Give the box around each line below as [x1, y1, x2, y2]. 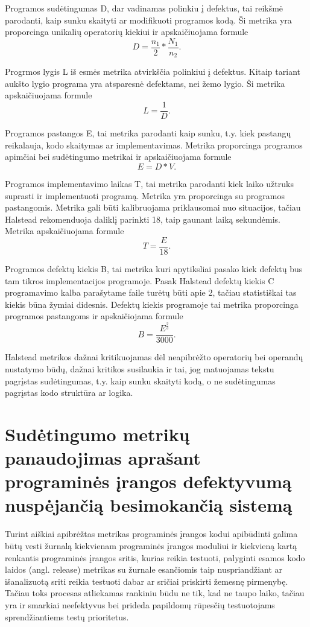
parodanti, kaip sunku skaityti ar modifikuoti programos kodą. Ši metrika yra [5, 13, 292, 26]
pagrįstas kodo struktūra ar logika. [5, 386, 133, 399]
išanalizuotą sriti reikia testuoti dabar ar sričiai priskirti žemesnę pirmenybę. [5, 574, 288, 587]
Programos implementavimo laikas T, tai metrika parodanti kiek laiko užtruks [5, 177, 294, 189]
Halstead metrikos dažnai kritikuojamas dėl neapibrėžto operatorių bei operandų [5, 351, 303, 363]
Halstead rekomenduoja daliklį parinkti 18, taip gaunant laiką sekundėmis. [5, 212, 280, 225]
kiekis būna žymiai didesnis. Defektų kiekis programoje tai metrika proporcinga [5, 298, 299, 310]
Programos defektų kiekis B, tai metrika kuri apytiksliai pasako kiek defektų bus [5, 262, 303, 275]
